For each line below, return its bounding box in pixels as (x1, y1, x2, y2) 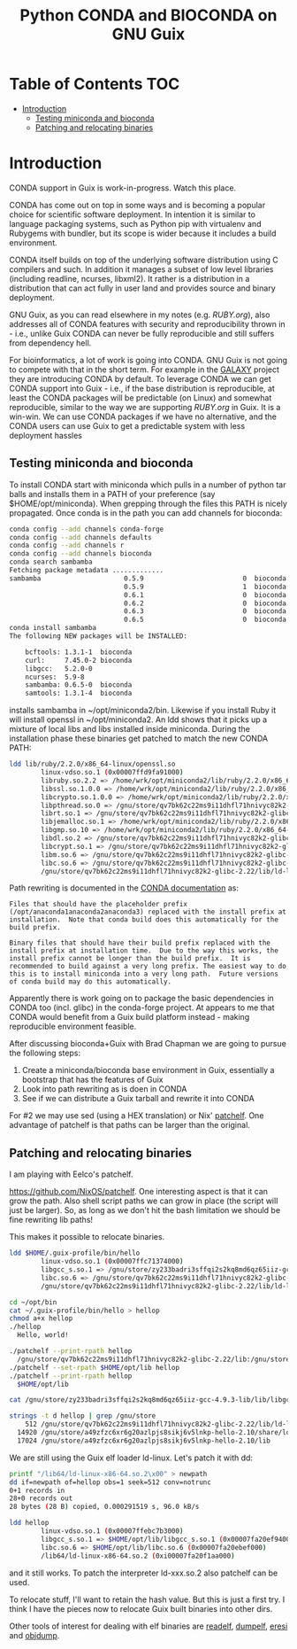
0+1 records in (9, 1486, 65, 1495)
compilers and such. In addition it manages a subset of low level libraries (9, 263, 274, 275)
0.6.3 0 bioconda (123, 607, 287, 616)
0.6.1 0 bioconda (123, 590, 287, 599)
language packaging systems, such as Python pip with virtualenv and (9, 218, 262, 229)
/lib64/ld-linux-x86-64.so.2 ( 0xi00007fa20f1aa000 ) (41, 1552, 236, 1560)
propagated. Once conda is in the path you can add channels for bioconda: (9, 507, 283, 518)
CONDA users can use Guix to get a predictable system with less (9, 420, 246, 431)
